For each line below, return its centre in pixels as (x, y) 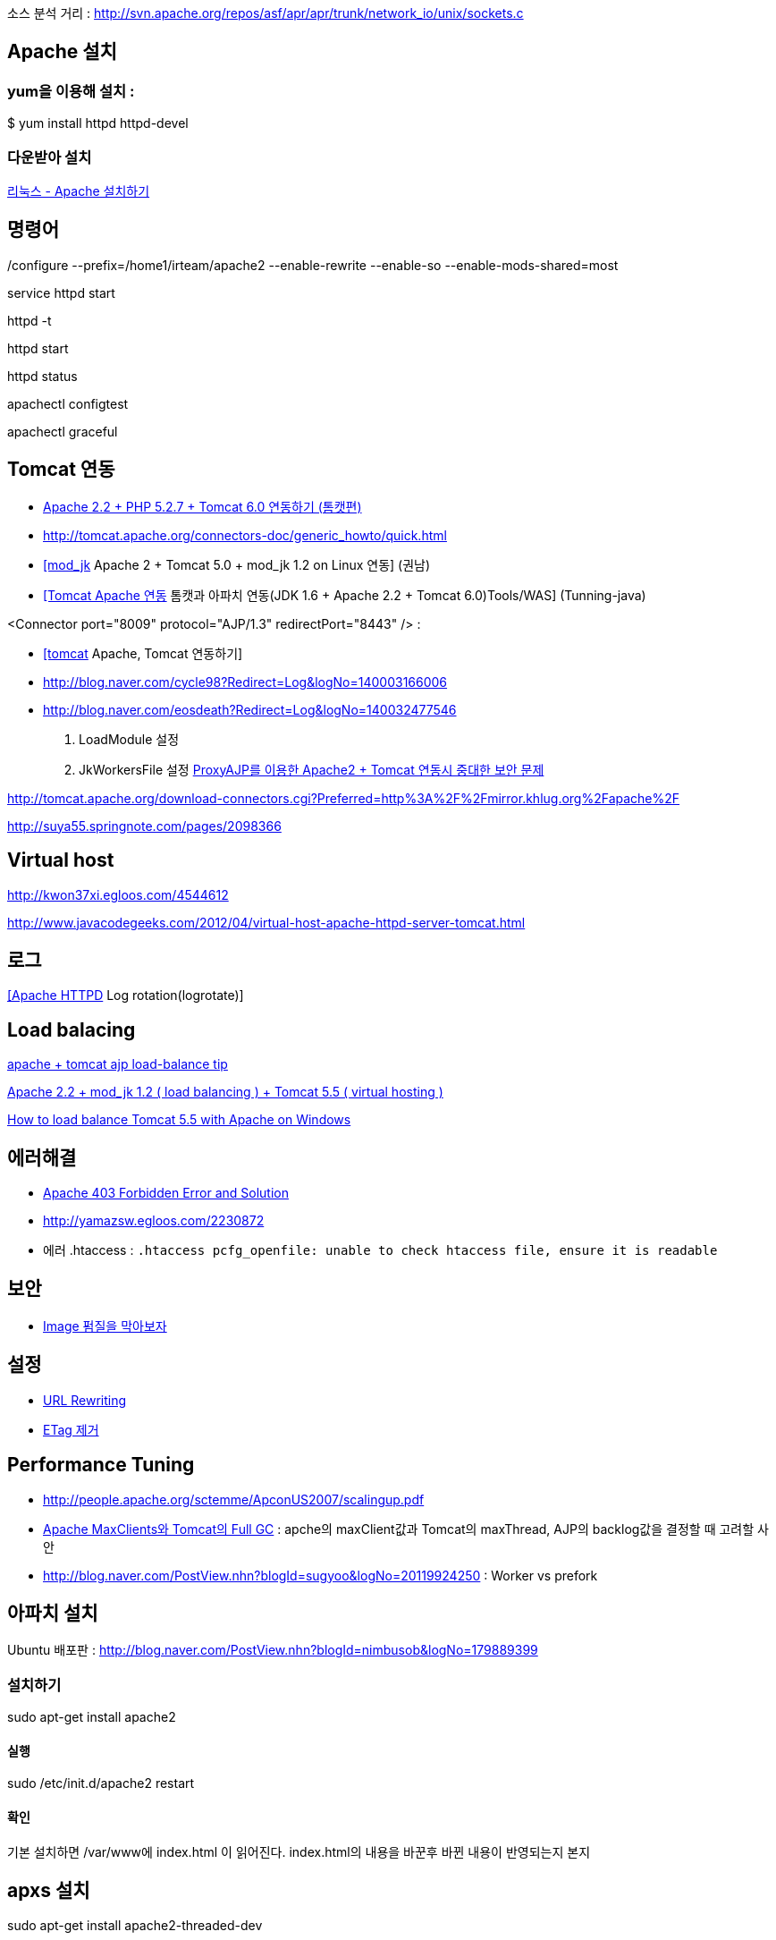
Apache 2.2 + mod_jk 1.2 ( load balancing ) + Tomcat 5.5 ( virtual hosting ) (225, 1092)
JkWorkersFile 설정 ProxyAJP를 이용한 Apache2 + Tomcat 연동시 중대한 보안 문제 (312, 769)
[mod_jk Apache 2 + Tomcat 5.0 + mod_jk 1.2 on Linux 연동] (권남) (237, 564)
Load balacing (72, 1029)
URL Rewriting (85, 1400)
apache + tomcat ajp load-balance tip (118, 1064)
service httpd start (61, 292)
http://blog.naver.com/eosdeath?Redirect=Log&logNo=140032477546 (250, 709)
